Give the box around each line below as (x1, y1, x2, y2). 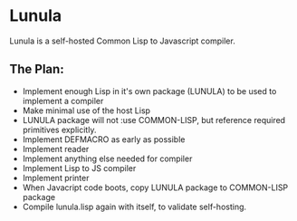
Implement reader (22, 143, 90, 154)
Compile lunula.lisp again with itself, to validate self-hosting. (22, 201, 247, 212)
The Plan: (9, 62, 65, 77)
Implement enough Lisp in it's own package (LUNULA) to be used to (22, 85, 277, 96)
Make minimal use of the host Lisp (22, 105, 151, 116)
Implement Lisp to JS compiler (22, 162, 137, 173)
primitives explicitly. (22, 124, 97, 135)
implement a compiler (22, 95, 104, 106)
